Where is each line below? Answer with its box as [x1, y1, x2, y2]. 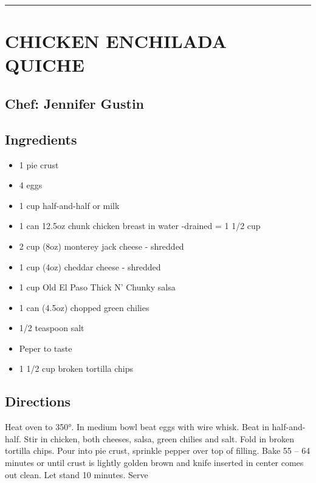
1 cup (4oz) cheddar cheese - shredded [19, 260, 161, 273]
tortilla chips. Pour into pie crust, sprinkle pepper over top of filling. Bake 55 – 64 [5, 444, 311, 457]
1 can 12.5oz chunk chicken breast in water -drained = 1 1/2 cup [19, 219, 261, 232]
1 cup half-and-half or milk [19, 199, 120, 211]
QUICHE [5, 52, 84, 77]
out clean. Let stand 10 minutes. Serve [5, 468, 148, 481]
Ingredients [5, 129, 77, 148]
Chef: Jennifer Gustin [5, 94, 145, 112]
